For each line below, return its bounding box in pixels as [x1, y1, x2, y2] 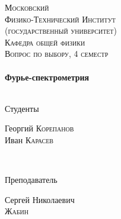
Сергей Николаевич [5, 193, 75, 205]
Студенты [5, 102, 39, 114]
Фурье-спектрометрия [5, 70, 90, 83]
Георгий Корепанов [5, 122, 74, 134]
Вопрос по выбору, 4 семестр [5, 47, 109, 60]
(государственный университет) [5, 24, 117, 37]
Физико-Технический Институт [5, 12, 116, 25]
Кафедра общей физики [5, 36, 85, 48]
